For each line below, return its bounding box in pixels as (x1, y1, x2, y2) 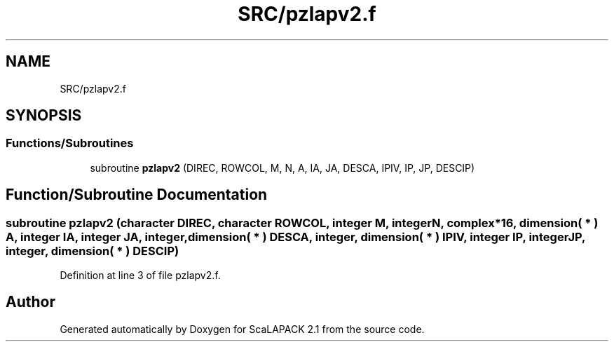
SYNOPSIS (6, 107, 82, 125)
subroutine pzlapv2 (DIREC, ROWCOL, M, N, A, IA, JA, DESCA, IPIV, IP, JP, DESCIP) (90, 161, 475, 174)
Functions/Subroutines (6, 136, 134, 151)
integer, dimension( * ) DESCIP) (6, 243, 179, 258)
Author (6, 293, 55, 311)
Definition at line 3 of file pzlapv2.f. (60, 269, 221, 282)
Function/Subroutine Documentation (6, 186, 268, 204)
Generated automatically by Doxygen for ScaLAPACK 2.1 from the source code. (60, 322, 425, 335)
